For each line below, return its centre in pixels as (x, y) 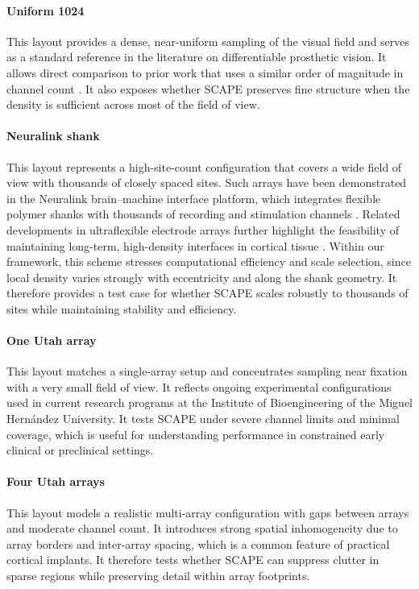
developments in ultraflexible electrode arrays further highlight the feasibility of (203, 229)
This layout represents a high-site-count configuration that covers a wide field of (204, 166)
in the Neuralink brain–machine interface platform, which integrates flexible (194, 198)
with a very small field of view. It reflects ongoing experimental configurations (199, 386)
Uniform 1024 (46, 10)
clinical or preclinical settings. (80, 450)
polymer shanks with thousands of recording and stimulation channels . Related (203, 214)
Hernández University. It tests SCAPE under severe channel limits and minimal (203, 419)
